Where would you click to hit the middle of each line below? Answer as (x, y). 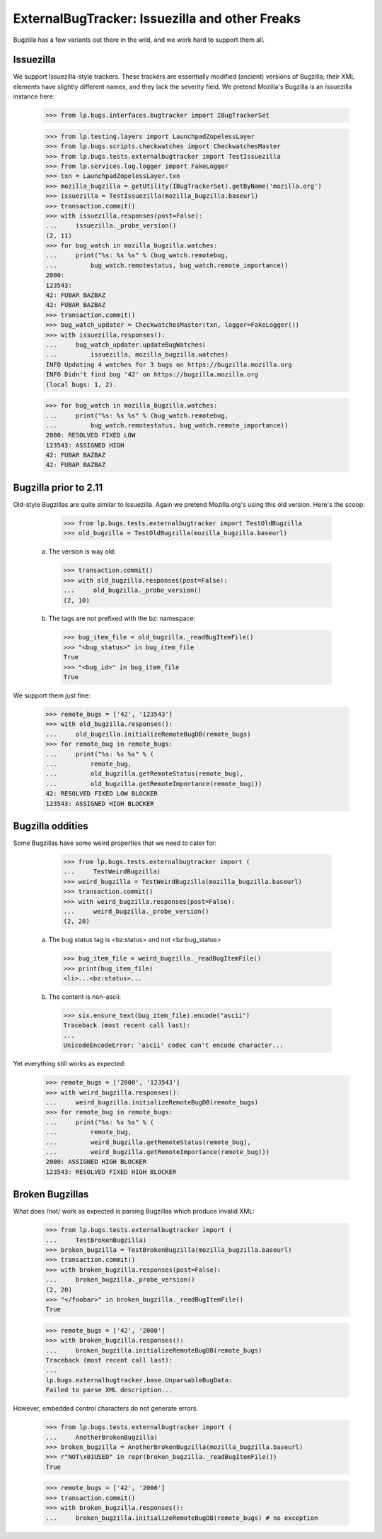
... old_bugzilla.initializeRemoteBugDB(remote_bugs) (148, 734)
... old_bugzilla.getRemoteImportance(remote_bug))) (154, 784)
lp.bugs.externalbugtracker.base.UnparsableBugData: (139, 1380)
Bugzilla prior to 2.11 (58, 487)
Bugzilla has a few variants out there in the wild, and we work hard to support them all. (139, 40)
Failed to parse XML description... (109, 1390)
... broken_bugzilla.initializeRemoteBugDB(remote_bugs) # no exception (182, 1518)
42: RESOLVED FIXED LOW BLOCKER (102, 794)
